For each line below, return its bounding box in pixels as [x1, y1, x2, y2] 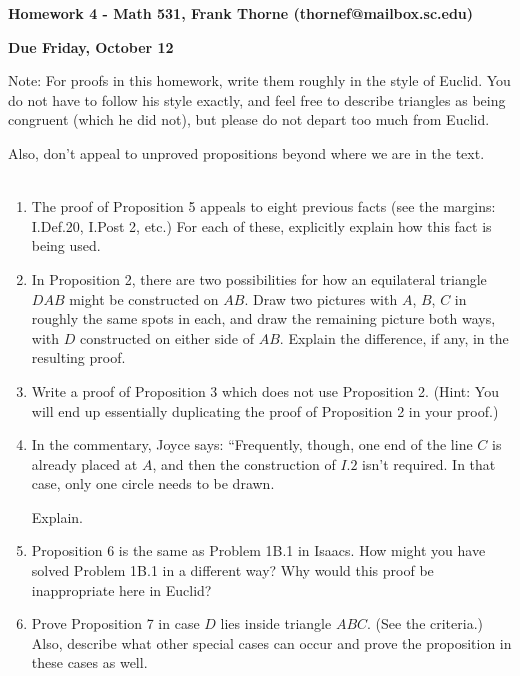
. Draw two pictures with [244, 288, 398, 309]
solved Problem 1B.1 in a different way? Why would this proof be [31, 560, 434, 581]
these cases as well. [31, 652, 148, 673]
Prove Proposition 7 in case [31, 613, 200, 634]
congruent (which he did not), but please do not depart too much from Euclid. [8, 109, 490, 130]
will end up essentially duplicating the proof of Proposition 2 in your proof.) [31, 400, 499, 421]
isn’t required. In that [362, 453, 496, 474]
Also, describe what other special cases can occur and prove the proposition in [31, 632, 512, 653]
